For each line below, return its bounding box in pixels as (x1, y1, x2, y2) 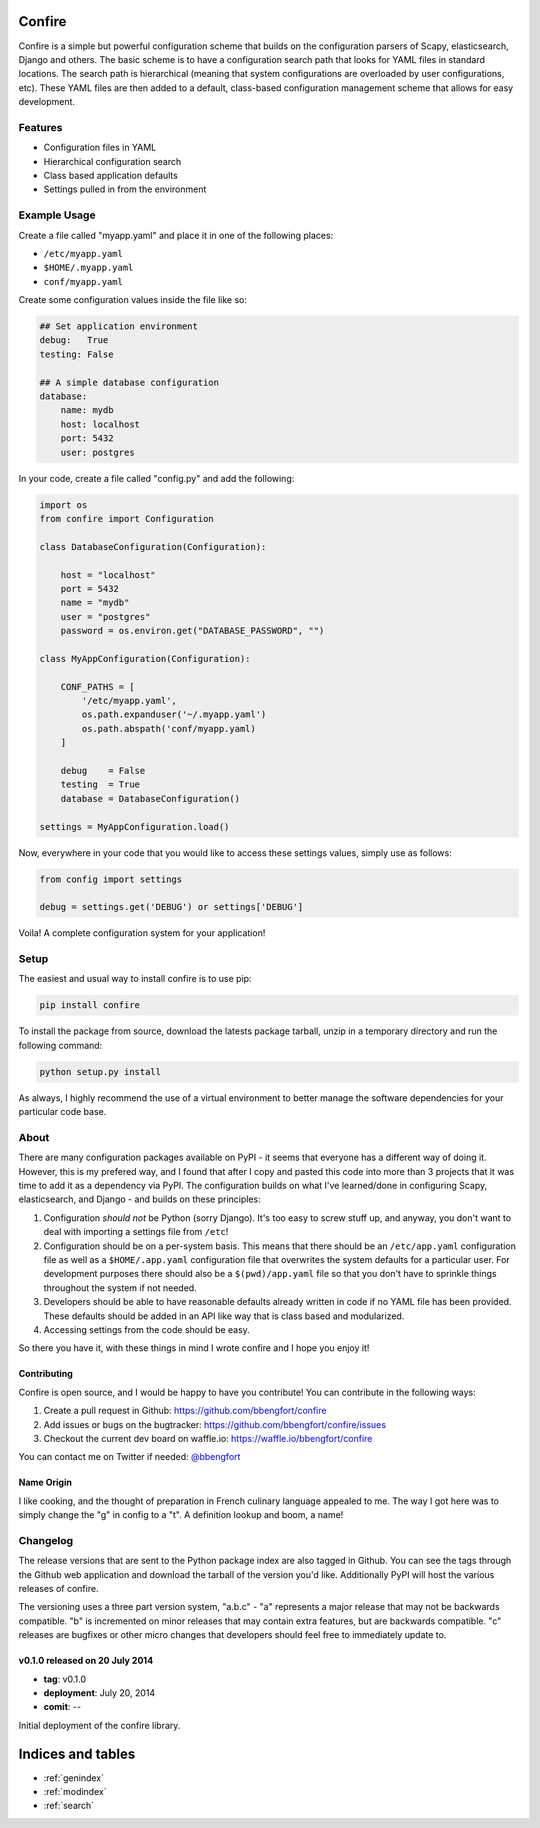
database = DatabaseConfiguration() (60, 793, 240, 804)
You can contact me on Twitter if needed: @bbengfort (18, 1451, 241, 1463)
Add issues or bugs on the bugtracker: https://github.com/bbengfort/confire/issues (43, 1418, 387, 1430)
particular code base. (18, 1106, 107, 1118)
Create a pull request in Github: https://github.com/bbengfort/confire (43, 1405, 327, 1417)
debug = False (60, 765, 146, 776)
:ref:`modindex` (43, 1786, 107, 1798)
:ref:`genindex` (43, 1771, 105, 1784)
